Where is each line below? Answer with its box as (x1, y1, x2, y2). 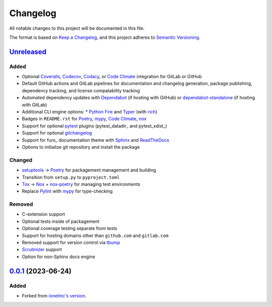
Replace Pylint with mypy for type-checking (22, 188, 113, 194)
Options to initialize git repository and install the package (22, 144, 140, 150)
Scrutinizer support (22, 247, 62, 253)
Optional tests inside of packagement (22, 218, 100, 224)
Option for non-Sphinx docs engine (22, 254, 95, 260)
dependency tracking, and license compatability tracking (22, 87, 141, 93)
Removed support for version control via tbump (22, 239, 120, 245)
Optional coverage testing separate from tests (22, 225, 117, 231)
